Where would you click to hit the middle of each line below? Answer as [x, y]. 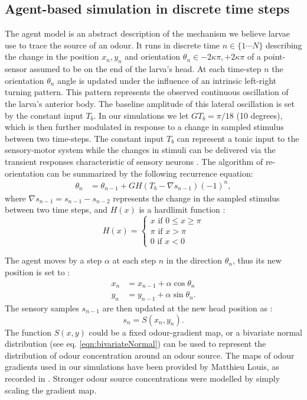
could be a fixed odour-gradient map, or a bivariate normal [195, 332]
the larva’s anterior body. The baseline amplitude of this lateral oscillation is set [150, 103]
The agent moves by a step [53, 260]
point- [275, 56]
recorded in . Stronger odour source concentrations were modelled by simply [143, 378]
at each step [134, 260]
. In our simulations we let [141, 115]
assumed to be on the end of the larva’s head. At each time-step [146, 69]
